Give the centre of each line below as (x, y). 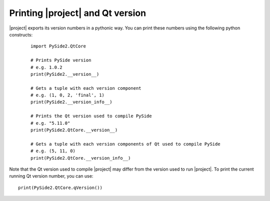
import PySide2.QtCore (58, 46)
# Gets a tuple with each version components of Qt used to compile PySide (125, 144)
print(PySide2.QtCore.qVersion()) (60, 188)
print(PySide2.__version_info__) (71, 102)
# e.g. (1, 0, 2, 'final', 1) (68, 95)
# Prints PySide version (61, 60)
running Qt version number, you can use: (51, 176)
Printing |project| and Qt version (78, 13)
